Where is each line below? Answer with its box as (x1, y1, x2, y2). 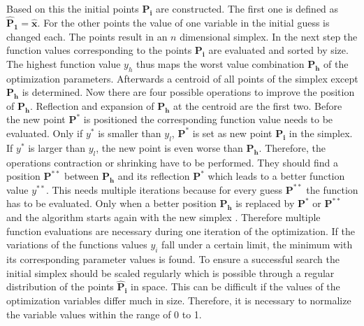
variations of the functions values (6, 237, 147, 252)
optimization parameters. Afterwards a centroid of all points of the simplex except (6, 71, 358, 85)
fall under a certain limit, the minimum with (161, 237, 353, 252)
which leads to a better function (208, 169, 345, 183)
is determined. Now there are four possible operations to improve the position (22, 85, 355, 99)
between (64, 169, 99, 183)
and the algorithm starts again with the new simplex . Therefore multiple (6, 209, 321, 224)
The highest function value (6, 56, 121, 71)
